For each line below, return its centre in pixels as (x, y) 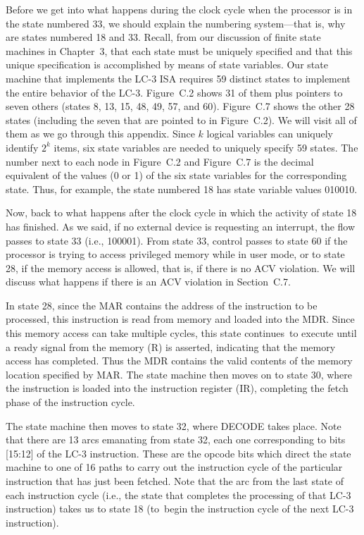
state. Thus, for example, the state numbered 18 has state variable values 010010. (182, 189)
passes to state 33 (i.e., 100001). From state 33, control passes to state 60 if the (177, 240)
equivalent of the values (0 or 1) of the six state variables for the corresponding (176, 175)
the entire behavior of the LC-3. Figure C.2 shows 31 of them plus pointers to (174, 92)
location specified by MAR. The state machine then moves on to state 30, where (179, 374)
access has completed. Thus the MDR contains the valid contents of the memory (179, 361)
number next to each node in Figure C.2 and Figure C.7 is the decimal (160, 161)
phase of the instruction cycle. (70, 402)
